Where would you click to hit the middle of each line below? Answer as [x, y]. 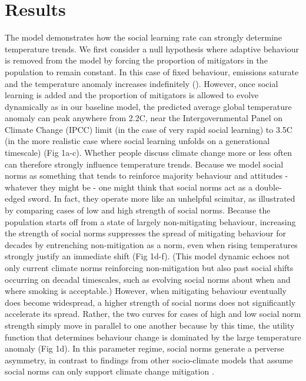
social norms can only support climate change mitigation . [109, 371]
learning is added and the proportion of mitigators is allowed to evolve [132, 95]
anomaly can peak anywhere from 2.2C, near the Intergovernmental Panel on [144, 118]
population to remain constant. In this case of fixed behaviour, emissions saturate [152, 71]
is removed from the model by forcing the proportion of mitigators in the [136, 60]
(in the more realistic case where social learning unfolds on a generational [137, 141]
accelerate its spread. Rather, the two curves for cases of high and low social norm [153, 314]
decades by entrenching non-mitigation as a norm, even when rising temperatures [151, 244]
